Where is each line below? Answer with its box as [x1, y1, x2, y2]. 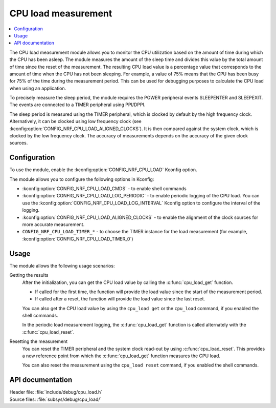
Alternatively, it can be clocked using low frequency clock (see [9, 118, 142, 125]
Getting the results [9, 272, 49, 278]
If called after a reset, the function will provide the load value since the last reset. [35, 296, 205, 302]
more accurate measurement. [22, 221, 85, 228]
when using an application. [9, 85, 66, 91]
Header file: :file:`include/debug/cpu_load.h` [9, 389, 103, 395]
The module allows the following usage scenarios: [9, 262, 115, 269]
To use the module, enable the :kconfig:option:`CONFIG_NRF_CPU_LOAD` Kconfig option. [9, 167, 197, 173]
